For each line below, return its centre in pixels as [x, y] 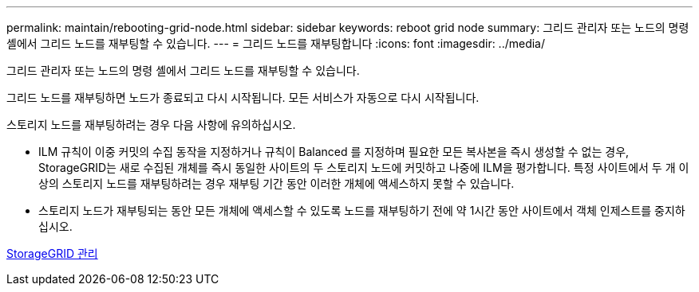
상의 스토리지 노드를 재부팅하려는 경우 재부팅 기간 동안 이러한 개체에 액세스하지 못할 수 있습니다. [276, 183]
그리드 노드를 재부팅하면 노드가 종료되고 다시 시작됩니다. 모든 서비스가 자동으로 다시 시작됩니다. [243, 97]
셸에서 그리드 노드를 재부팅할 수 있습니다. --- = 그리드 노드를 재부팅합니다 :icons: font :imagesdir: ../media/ [276, 43]
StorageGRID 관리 [52, 253]
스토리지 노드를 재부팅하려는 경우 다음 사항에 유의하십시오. [151, 125]
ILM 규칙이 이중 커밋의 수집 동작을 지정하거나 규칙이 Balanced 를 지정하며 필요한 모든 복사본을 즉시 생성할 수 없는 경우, [334, 152]
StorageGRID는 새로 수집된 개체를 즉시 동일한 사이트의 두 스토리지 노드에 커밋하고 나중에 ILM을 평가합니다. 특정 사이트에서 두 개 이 [364, 167]
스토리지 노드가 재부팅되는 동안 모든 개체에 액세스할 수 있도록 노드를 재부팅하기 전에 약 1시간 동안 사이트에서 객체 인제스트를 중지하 [362, 210]
